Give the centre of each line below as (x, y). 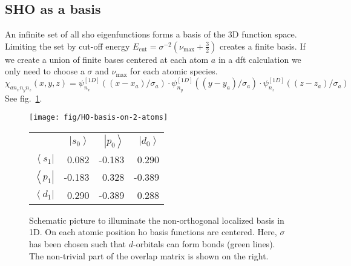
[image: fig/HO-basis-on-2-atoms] (99, 118)
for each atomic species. (174, 71)
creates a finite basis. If (262, 46)
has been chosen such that (78, 244)
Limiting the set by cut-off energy (67, 46)
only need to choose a (45, 71)
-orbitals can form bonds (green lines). (204, 244)
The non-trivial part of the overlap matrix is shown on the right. (149, 255)
